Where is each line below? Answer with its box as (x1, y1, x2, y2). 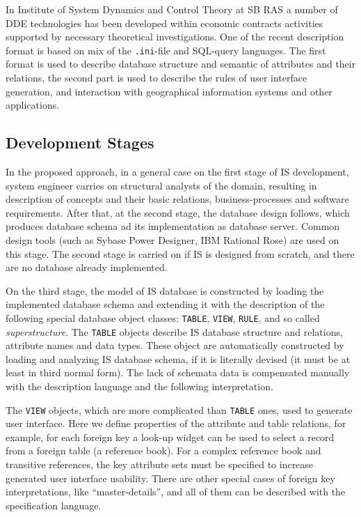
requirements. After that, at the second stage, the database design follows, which (6, 205, 350, 219)
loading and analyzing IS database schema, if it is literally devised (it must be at (6, 351, 351, 366)
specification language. (6, 497, 102, 512)
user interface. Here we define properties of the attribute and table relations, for (6, 416, 346, 431)
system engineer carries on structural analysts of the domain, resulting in (6, 178, 317, 192)
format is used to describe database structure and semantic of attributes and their (6, 56, 356, 71)
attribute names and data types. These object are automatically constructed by (6, 338, 344, 353)
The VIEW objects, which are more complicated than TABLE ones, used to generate (6, 402, 353, 417)
